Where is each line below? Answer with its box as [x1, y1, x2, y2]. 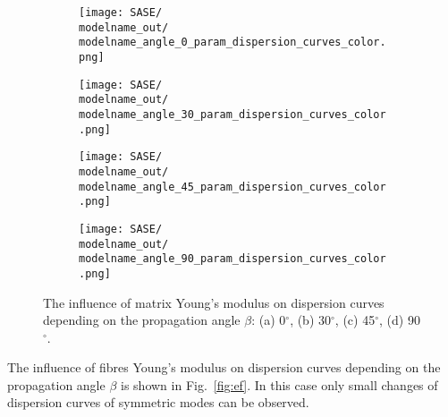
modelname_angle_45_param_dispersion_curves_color [79, 180, 386, 193]
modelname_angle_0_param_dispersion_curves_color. [79, 36, 386, 49]
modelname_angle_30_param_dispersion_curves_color [79, 107, 386, 121]
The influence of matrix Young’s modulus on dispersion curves [43, 293, 385, 311]
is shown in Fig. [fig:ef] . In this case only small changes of [121, 375, 438, 394]
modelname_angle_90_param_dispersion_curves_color [79, 252, 386, 266]
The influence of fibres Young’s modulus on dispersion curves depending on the [7, 358, 441, 377]
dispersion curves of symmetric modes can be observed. [7, 393, 309, 412]
